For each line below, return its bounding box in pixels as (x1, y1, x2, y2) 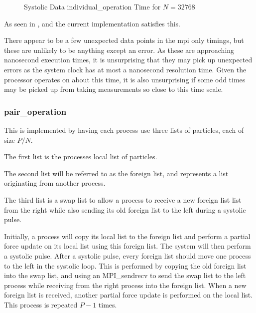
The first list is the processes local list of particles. (4, 151, 157, 162)
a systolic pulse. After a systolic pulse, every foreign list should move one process (4, 250, 251, 261)
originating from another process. (4, 178, 106, 188)
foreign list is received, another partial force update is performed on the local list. (4, 290, 253, 300)
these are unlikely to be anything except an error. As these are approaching (4, 44, 235, 55)
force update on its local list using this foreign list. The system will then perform (4, 241, 251, 251)
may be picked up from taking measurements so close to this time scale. (4, 84, 223, 94)
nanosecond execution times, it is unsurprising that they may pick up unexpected (4, 54, 253, 65)
